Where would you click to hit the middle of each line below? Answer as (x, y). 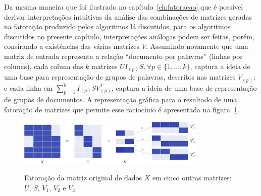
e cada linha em (29, 87)
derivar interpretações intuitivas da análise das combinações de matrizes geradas (128, 16)
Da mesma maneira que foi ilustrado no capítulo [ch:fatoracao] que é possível (124, 7)
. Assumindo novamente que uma (197, 46)
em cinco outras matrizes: (192, 177)
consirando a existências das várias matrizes (72, 46)
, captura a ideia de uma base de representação (184, 87)
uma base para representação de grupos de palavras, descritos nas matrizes (120, 77)
